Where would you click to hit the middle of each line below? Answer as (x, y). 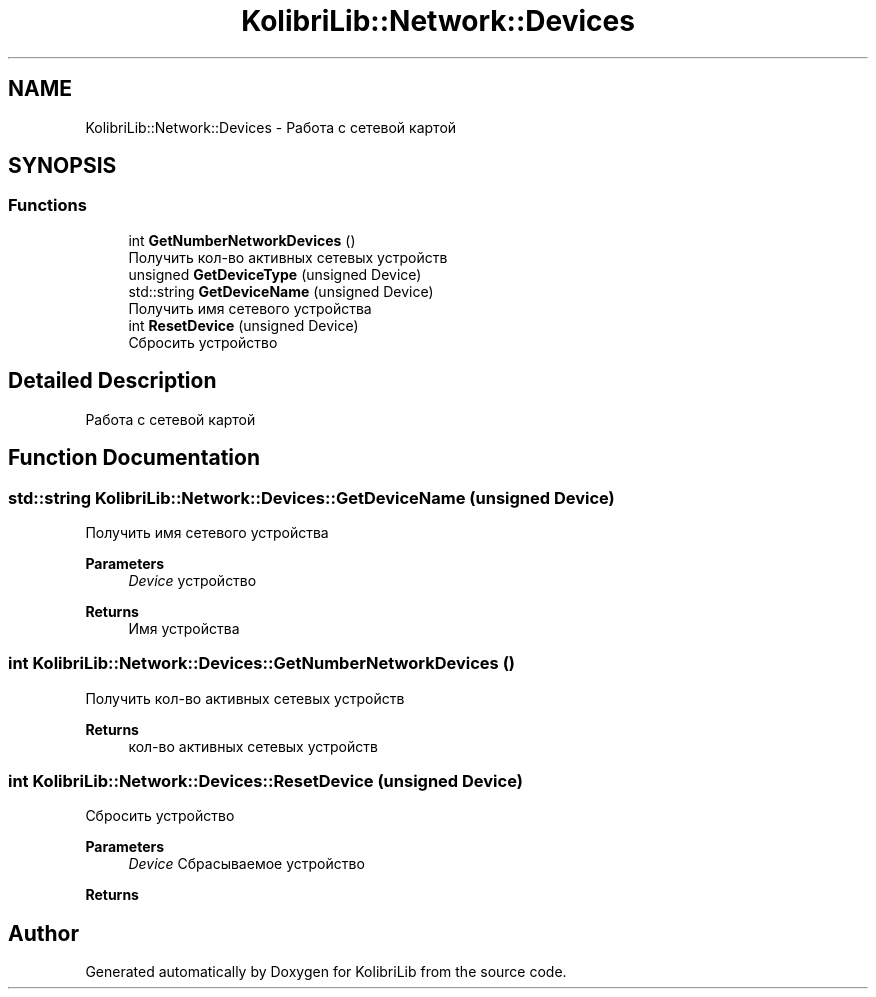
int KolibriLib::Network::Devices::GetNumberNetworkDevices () (261, 663)
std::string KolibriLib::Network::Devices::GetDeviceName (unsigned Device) (311, 497)
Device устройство (192, 580)
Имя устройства (184, 628)
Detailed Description (112, 381)
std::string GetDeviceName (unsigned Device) (281, 291)
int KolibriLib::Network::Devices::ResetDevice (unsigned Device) (265, 781)
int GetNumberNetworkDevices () (242, 240)
